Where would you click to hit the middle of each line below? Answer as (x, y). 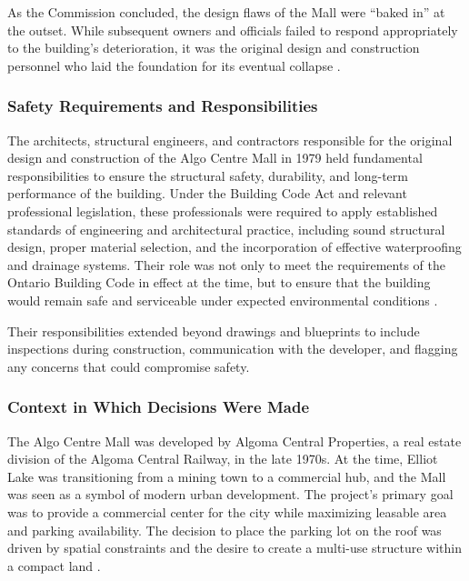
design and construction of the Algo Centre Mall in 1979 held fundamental (215, 158)
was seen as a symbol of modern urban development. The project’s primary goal (230, 494)
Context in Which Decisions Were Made (159, 407)
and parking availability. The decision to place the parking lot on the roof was (225, 530)
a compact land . (54, 565)
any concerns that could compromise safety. (129, 366)
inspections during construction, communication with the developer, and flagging (233, 349)
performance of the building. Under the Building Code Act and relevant (207, 193)
